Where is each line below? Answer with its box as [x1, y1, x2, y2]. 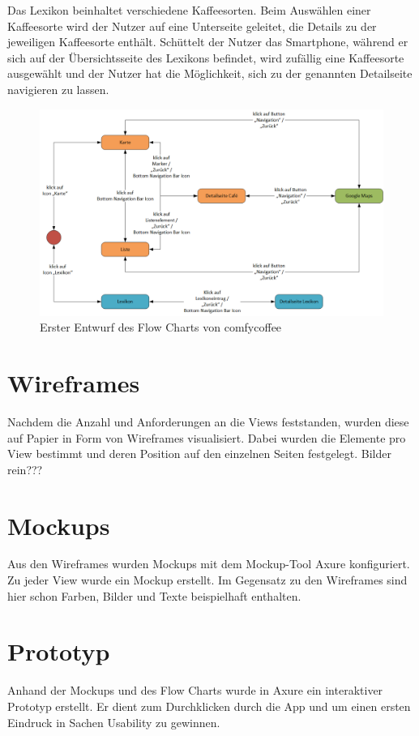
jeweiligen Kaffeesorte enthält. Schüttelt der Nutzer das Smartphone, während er [7, 33, 408, 50]
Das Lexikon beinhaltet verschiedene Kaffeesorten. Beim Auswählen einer [7, 2, 371, 18]
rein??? [7, 460, 43, 477]
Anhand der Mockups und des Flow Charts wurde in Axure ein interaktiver [7, 682, 383, 699]
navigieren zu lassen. [7, 80, 109, 97]
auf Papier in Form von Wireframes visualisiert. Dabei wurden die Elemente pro [7, 429, 406, 446]
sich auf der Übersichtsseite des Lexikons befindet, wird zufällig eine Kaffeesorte [7, 49, 404, 66]
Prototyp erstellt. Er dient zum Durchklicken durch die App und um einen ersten [7, 697, 411, 714]
